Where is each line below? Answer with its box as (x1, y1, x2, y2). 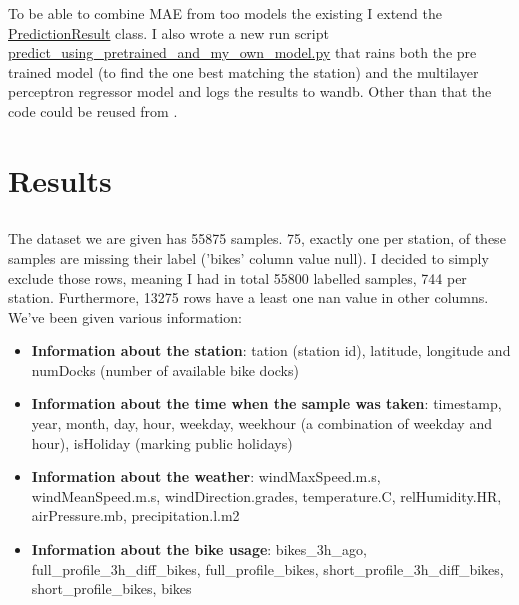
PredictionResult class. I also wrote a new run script (8, 22, 329, 43)
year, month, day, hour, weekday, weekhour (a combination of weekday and (31, 413, 492, 434)
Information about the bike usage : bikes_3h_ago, (31, 539, 367, 560)
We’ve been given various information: (8, 306, 242, 327)
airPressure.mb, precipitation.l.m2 (31, 505, 240, 526)
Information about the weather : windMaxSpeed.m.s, (31, 466, 381, 487)
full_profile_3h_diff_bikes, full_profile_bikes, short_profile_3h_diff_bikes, (31, 558, 504, 579)
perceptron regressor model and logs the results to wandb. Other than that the (8, 81, 492, 102)
